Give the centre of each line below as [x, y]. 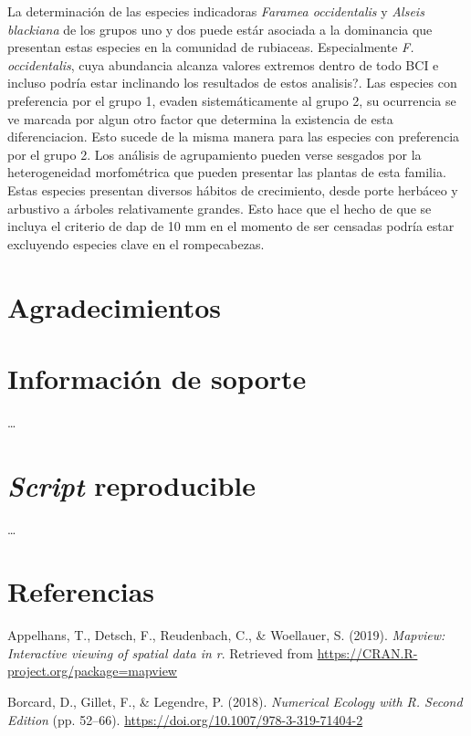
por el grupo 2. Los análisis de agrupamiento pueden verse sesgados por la [215, 154]
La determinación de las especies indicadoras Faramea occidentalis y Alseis [216, 11]
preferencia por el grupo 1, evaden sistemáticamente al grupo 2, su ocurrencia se [232, 100]
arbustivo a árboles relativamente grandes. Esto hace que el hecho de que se [220, 208]
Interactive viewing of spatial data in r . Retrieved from [160, 652]
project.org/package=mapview [92, 671]
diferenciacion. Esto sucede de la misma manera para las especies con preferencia [234, 137]
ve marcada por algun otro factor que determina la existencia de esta [200, 118]
